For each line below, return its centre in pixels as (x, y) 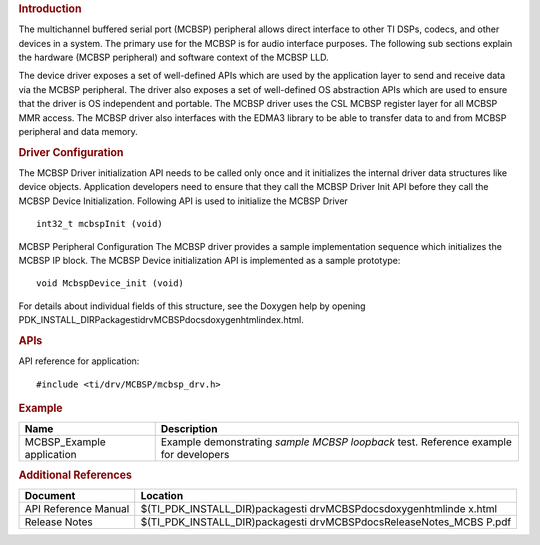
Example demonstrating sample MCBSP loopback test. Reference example (336, 442)
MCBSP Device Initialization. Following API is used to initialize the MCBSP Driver (183, 201)
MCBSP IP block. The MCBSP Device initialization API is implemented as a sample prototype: (209, 260)
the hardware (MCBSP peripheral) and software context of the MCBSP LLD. (173, 57)
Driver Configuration (71, 152)
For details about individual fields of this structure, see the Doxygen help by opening (192, 306)
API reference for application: (79, 361)
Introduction (50, 8)
